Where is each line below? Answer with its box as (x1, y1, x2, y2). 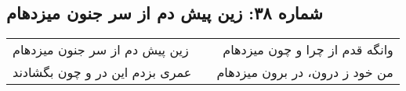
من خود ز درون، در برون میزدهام (216, 63, 393, 82)
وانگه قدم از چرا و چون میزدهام (223, 40, 393, 59)
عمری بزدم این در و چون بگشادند (13, 63, 192, 82)
